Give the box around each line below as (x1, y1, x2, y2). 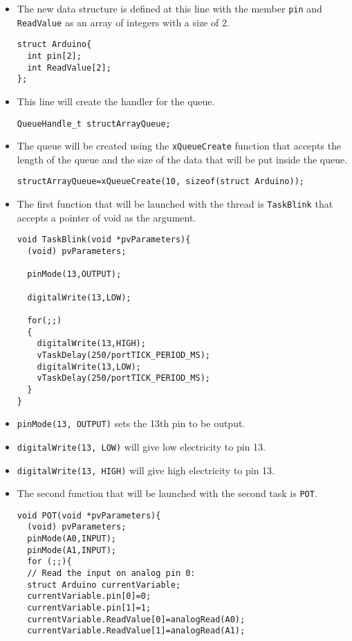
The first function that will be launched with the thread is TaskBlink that (17, 197, 333, 211)
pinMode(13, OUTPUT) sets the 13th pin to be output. (17, 416, 246, 431)
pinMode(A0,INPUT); (27, 534, 116, 544)
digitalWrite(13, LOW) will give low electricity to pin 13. (17, 439, 266, 453)
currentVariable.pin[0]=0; (27, 591, 151, 602)
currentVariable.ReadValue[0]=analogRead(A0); (27, 614, 246, 624)
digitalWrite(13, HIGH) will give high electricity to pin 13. (17, 462, 275, 477)
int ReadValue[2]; (27, 62, 111, 73)
